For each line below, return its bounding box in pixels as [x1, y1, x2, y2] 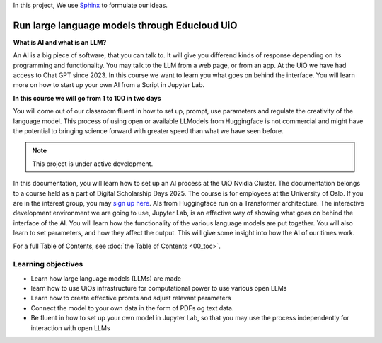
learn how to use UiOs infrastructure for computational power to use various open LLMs [30, 284, 287, 293]
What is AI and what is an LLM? [13, 38, 107, 46]
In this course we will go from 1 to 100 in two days [13, 94, 162, 102]
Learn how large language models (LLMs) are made [30, 274, 182, 283]
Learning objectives [13, 259, 83, 269]
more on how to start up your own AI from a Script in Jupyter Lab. [13, 81, 205, 89]
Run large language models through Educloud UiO [13, 19, 238, 31]
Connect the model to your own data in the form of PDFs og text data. [30, 303, 234, 312]
